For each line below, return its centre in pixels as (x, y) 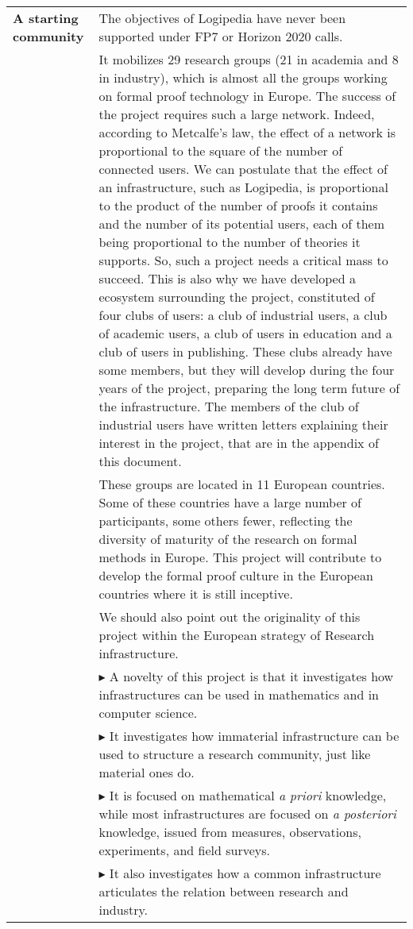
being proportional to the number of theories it (230, 242)
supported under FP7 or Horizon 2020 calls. (221, 36)
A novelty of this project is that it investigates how (251, 676)
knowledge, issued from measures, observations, (230, 832)
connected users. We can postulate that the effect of (243, 169)
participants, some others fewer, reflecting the (226, 520)
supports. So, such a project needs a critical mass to (243, 260)
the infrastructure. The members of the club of (229, 406)
